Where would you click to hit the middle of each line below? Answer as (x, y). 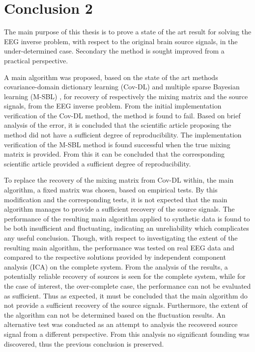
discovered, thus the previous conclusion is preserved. (84, 343)
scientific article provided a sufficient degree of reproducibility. (98, 163)
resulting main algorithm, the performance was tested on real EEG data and (119, 247)
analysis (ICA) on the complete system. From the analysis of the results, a (116, 266)
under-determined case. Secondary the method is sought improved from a (114, 51)
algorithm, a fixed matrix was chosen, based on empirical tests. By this (111, 190)
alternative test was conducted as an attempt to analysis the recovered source (121, 324)
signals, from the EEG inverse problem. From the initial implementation (113, 106)
